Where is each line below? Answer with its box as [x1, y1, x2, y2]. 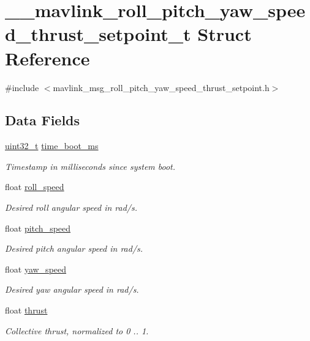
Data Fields [5, 111, 80, 130]
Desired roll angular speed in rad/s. [5, 201, 138, 214]
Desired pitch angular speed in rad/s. [5, 242, 143, 255]
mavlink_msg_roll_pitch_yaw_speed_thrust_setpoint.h [53, 81, 270, 94]
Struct [197, 21, 252, 46]
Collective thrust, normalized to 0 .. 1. [5, 324, 149, 337]
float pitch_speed [5, 221, 71, 234]
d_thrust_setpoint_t [5, 21, 191, 46]
